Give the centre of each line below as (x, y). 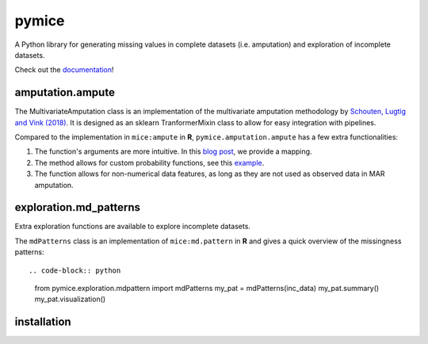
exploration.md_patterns (78, 207)
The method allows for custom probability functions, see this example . (149, 162)
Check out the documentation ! (64, 70)
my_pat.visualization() (70, 299)
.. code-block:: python (75, 270)
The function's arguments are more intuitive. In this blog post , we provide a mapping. (173, 151)
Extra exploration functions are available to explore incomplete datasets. (133, 227)
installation (43, 322)
